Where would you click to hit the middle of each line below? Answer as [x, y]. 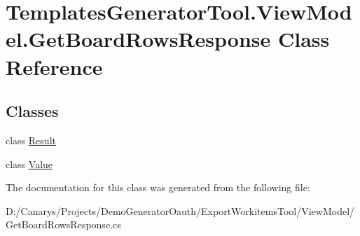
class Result [31, 140]
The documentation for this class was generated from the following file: [158, 187]
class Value [29, 164]
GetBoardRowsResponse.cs [63, 224]
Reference [54, 66]
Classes [32, 111]
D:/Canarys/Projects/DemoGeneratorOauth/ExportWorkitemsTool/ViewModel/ [180, 210]
